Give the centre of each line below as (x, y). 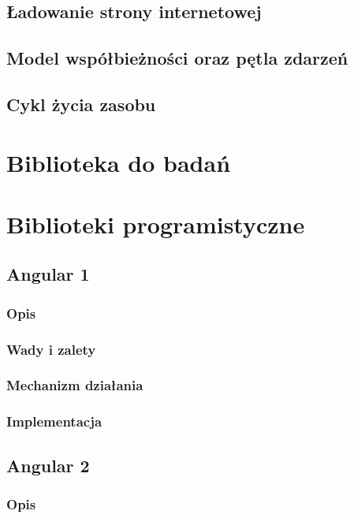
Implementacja (54, 421)
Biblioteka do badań (119, 162)
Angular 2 (48, 465)
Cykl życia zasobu (81, 104)
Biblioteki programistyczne (156, 224)
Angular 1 (48, 274)
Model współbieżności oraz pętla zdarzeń (177, 58)
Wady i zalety (51, 349)
